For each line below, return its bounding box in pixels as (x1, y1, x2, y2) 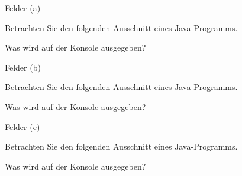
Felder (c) (5, 120, 40, 132)
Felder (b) (5, 61, 41, 73)
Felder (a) (5, 2, 41, 14)
